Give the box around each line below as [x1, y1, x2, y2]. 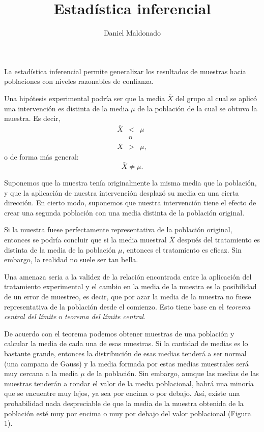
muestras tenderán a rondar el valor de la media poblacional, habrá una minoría [4, 378, 254, 388]
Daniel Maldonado [103, 27, 161, 38]
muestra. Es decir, [4, 113, 61, 124]
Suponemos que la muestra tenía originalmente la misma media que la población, [4, 177, 257, 188]
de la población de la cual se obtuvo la [137, 103, 257, 113]
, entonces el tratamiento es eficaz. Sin [122, 244, 242, 255]
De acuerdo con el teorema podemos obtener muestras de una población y [4, 328, 234, 338]
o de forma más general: [4, 151, 79, 162]
